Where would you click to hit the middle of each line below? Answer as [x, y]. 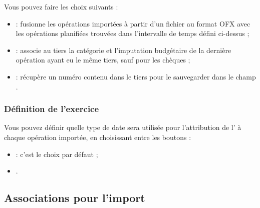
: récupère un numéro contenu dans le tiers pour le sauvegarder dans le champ [136, 76]
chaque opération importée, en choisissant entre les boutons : [98, 137]
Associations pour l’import [75, 198]
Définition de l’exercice [52, 109]
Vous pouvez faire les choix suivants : [61, 6]
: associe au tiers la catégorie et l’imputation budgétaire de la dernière [123, 50]
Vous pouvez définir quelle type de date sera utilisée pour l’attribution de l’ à [123, 127]
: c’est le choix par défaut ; [57, 154]
